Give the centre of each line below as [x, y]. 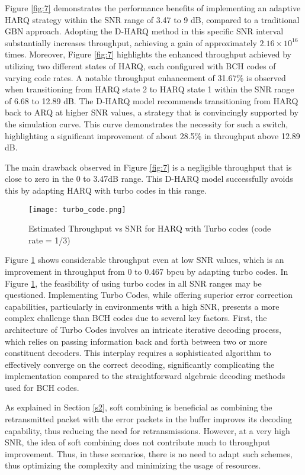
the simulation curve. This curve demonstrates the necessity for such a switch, [147, 123]
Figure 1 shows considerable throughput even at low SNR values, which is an [145, 260]
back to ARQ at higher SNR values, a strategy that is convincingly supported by [152, 112]
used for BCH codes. [42, 387]
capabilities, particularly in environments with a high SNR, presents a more [142, 306]
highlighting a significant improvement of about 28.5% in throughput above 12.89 [152, 135]
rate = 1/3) [49, 240]
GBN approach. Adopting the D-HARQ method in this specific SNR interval [144, 31]
